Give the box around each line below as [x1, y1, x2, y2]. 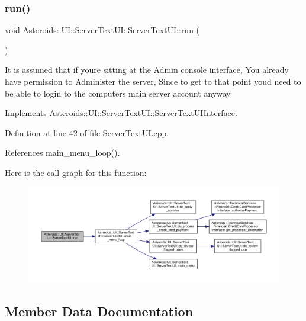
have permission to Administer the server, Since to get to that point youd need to [5, 75, 301, 87]
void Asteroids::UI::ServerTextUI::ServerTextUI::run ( [5, 24, 200, 36]
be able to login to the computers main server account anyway [5, 86, 231, 99]
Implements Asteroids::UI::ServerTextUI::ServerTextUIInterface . [5, 107, 237, 119]
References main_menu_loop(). [5, 146, 120, 159]
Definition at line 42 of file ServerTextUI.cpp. [5, 126, 169, 139]
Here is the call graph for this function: [5, 166, 147, 178]
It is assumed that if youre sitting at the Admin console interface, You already [5, 63, 289, 76]
